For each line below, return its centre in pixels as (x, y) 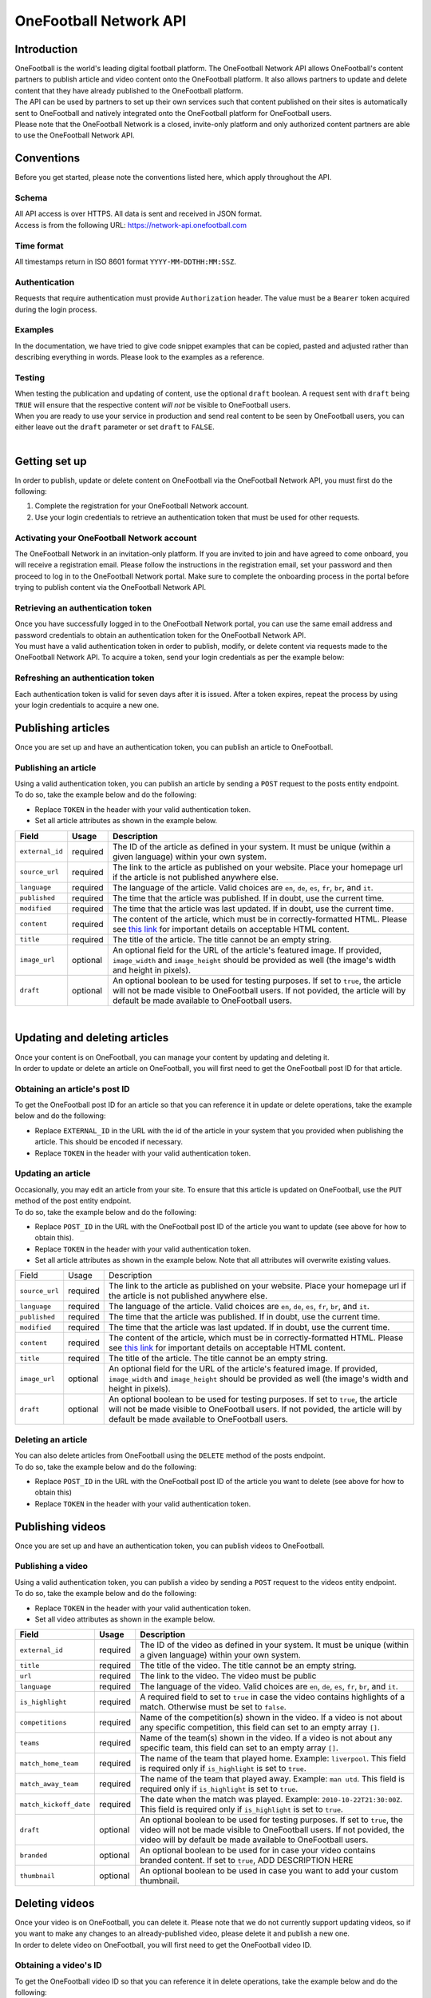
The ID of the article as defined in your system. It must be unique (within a (251, 846)
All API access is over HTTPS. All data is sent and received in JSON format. (138, 214)
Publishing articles (62, 728)
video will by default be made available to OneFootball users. (254, 1840)
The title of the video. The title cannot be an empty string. (248, 1666)
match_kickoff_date (55, 1804)
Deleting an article (51, 1439)
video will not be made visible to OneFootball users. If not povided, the (272, 1830)
